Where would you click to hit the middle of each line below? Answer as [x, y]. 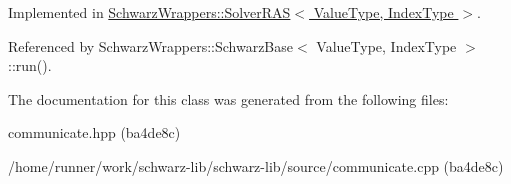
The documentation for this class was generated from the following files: [228, 98]
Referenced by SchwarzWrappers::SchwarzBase [150, 45]
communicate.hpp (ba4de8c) [94, 132]
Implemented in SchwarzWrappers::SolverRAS [149, 12]
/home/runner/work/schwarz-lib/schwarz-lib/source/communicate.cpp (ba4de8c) [256, 165]
